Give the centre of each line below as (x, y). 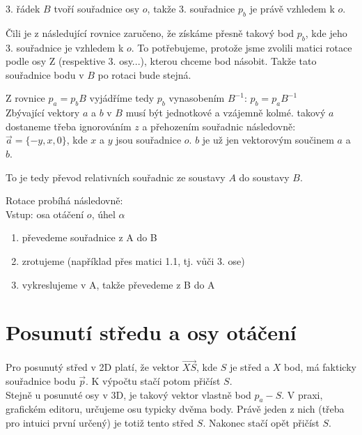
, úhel (103, 214)
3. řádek (23, 8)
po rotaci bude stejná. (144, 74)
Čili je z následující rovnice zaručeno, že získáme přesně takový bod (150, 32)
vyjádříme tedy (122, 98)
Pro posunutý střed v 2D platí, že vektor (93, 367)
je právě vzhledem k (292, 8)
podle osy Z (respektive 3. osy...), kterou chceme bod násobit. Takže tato (161, 61)
